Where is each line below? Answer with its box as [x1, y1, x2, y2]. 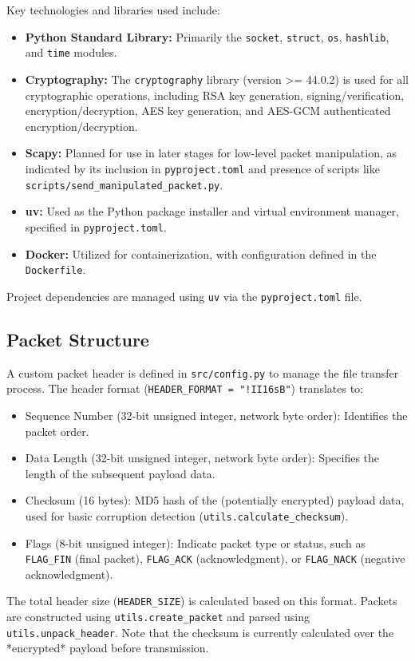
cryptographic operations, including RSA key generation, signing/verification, [25, 86, 405, 103]
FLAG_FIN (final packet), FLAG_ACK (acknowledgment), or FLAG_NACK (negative [25, 550, 405, 567]
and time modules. [25, 44, 117, 61]
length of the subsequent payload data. [25, 465, 215, 481]
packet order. [25, 422, 89, 439]
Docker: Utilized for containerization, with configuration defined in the [25, 245, 377, 262]
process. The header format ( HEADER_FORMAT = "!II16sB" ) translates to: [6, 380, 363, 397]
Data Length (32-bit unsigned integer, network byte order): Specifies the [25, 449, 380, 466]
